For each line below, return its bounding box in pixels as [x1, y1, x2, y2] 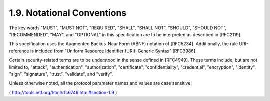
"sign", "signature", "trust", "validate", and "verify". [9, 71, 113, 77]
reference [9, 48, 29, 54]
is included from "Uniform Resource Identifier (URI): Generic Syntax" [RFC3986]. [30, 48, 197, 54]
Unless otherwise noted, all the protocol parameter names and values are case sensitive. [9, 80, 192, 86]
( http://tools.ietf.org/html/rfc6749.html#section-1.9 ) [9, 89, 117, 95]
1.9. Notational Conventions [9, 7, 127, 18]
